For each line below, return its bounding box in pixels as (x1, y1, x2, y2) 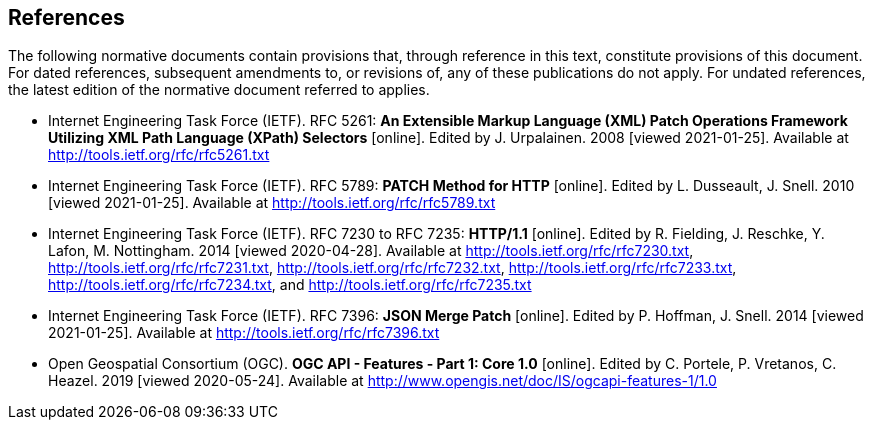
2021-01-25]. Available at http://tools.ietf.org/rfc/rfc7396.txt (48, 324, 440, 342)
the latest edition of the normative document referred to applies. (8, 81, 430, 99)
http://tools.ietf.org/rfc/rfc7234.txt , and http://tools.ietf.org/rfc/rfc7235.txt (48, 276, 532, 294)
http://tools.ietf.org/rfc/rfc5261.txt (48, 146, 270, 164)
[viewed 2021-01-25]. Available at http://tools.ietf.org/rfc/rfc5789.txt (48, 194, 496, 212)
